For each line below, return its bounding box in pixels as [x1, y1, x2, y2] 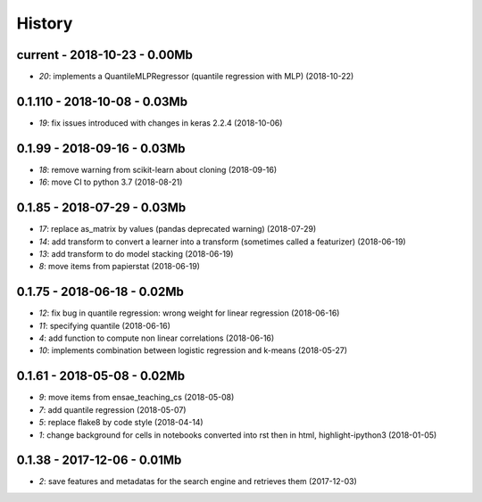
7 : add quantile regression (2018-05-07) [38, 404, 187, 415]
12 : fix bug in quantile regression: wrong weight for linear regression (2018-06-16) [38, 308, 340, 318]
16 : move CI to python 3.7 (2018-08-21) [38, 177, 183, 187]
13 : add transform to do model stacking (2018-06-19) [38, 248, 234, 259]
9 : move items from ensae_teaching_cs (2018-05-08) [38, 392, 235, 403]
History [16, 13, 73, 33]
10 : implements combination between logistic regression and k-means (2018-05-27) [38, 345, 348, 356]
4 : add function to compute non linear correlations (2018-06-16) [38, 333, 275, 343]
